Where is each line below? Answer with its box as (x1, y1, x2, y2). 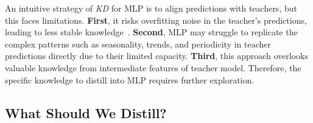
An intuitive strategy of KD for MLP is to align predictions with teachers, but (5, 2, 297, 14)
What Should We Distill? (5, 103, 167, 122)
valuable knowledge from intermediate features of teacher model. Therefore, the (5, 61, 301, 74)
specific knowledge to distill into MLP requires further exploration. (5, 73, 255, 86)
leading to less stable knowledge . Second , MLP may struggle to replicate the (5, 26, 298, 38)
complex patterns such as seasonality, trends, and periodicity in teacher (5, 37, 271, 50)
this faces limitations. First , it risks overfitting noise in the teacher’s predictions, (5, 13, 307, 26)
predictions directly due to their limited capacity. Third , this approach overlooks (5, 49, 308, 62)
